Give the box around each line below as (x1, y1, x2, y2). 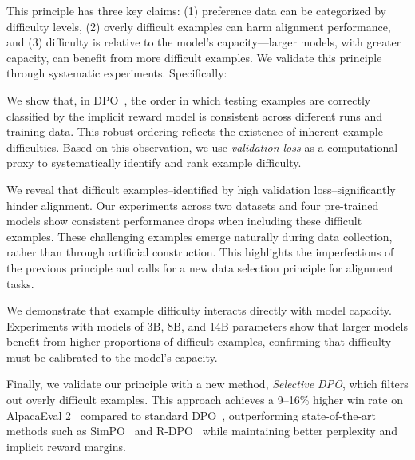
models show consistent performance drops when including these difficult (6, 212, 362, 229)
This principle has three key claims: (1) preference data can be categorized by (6, 2, 386, 18)
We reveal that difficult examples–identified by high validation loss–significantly (6, 180, 396, 197)
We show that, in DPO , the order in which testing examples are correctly (6, 91, 371, 108)
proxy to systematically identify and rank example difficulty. (6, 154, 302, 171)
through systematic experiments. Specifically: (6, 65, 227, 81)
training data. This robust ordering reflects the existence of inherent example (6, 123, 383, 140)
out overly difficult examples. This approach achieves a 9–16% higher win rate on (6, 391, 403, 408)
